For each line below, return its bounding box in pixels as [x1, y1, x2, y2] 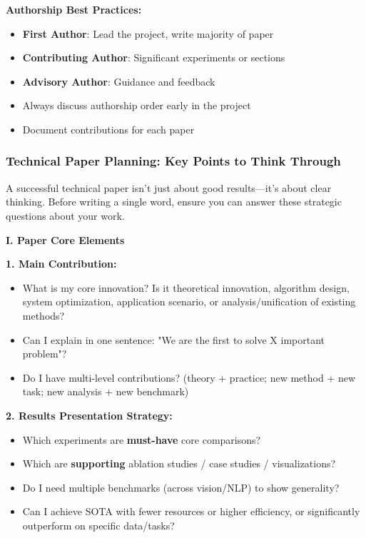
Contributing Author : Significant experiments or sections [22, 50, 285, 65]
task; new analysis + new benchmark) [22, 384, 189, 399]
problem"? [22, 346, 67, 361]
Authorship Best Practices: [6, 2, 142, 16]
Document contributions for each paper [22, 121, 195, 136]
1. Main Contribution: [6, 256, 117, 271]
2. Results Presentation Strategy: [6, 407, 173, 422]
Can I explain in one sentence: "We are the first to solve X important [22, 332, 325, 347]
